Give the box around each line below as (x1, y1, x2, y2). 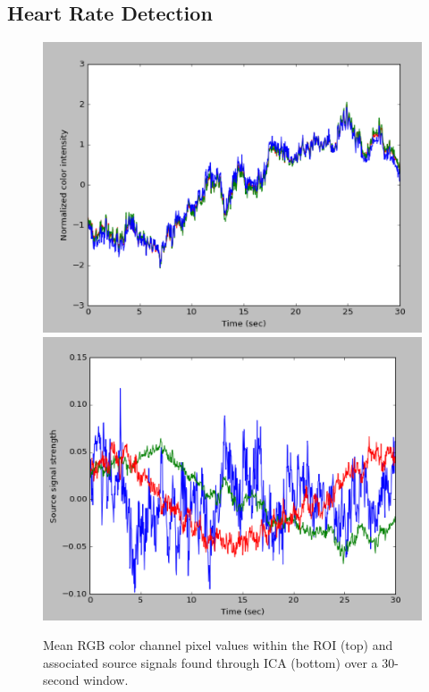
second (43, 671, 80, 689)
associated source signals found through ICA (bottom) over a (43, 653, 378, 671)
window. (83, 671, 129, 689)
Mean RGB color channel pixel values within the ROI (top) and (43, 636, 393, 654)
